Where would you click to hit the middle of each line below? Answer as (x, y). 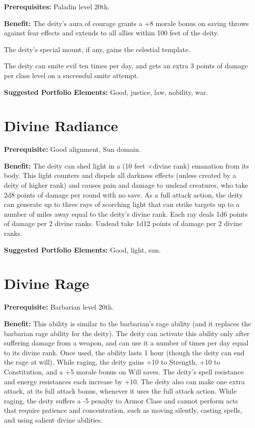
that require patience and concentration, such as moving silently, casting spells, (123, 410)
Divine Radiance (61, 126)
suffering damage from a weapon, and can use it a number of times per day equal (126, 343)
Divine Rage (47, 283)
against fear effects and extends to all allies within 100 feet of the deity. (112, 33)
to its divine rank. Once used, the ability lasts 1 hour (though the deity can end (124, 352)
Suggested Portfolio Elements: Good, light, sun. (83, 249)
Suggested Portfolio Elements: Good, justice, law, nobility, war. (106, 92)
